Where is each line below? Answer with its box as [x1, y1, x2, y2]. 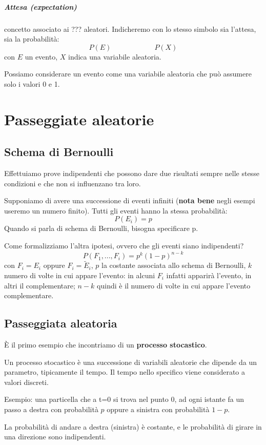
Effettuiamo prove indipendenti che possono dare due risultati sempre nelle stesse [4, 168, 259, 179]
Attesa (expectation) [4, 1, 77, 12]
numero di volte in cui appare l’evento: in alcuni [4, 269, 155, 280]
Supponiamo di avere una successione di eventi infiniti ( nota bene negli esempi [4, 195, 255, 206]
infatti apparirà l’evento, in [166, 269, 252, 280]
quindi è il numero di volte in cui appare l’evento [97, 280, 251, 291]
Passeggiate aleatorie [4, 108, 154, 129]
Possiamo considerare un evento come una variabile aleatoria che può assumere [4, 68, 252, 79]
